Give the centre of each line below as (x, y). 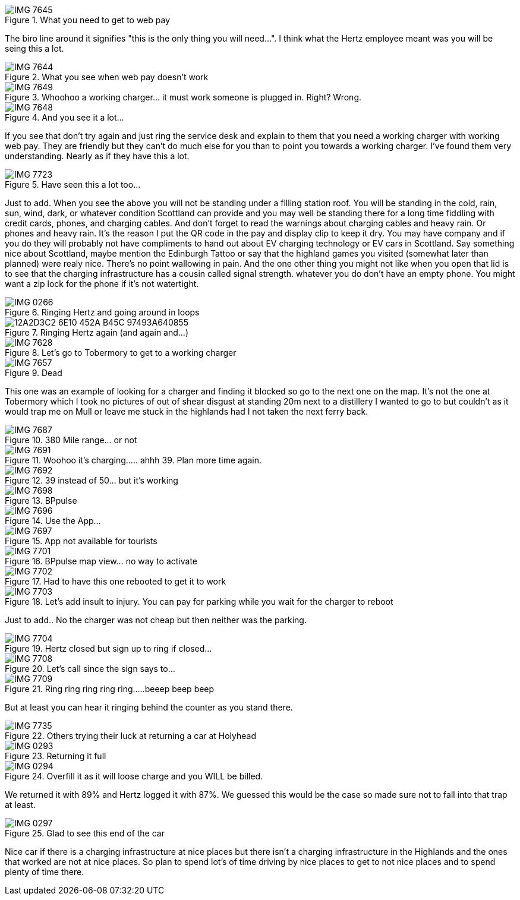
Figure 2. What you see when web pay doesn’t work (107, 77)
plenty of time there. (45, 872)
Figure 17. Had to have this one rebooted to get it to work (116, 581)
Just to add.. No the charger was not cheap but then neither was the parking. (156, 620)
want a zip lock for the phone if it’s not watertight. (102, 284)
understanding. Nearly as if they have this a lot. (97, 156)
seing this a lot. (34, 48)
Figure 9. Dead (34, 373)
